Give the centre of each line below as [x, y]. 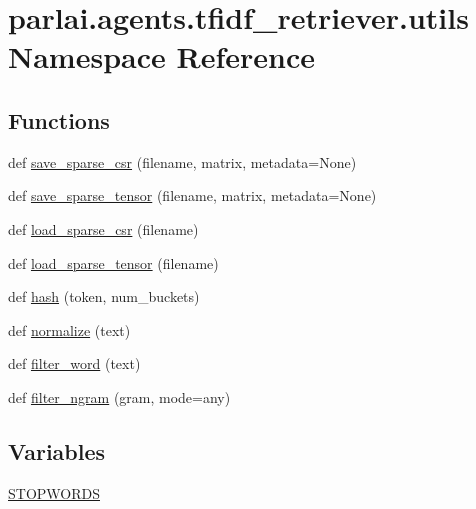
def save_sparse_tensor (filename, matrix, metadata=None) [192, 195]
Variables [57, 450]
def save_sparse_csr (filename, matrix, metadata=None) [182, 161]
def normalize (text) [69, 329]
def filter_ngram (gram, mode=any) [119, 396]
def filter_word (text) [74, 363]
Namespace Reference [161, 56]
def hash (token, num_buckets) [104, 296]
